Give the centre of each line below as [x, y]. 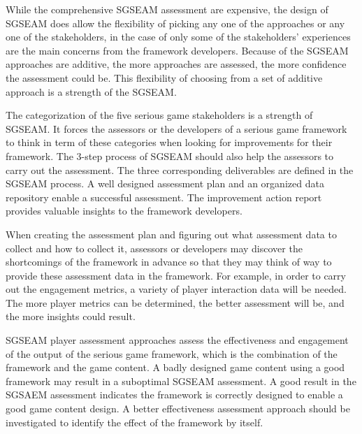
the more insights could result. [71, 316]
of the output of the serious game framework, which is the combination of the [172, 353]
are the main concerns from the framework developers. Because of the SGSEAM [177, 50]
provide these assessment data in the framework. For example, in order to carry [176, 275]
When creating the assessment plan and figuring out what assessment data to [171, 234]
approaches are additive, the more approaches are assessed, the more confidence [176, 64]
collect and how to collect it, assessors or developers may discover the [154, 248]
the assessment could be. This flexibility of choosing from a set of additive [164, 77]
